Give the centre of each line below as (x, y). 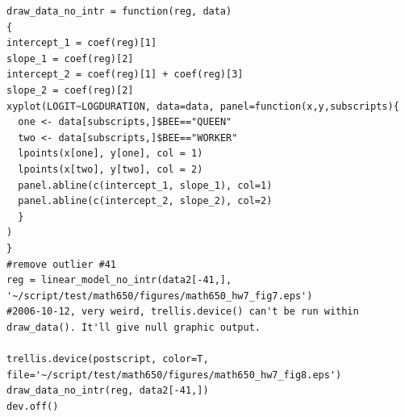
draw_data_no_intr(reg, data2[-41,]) (108, 391)
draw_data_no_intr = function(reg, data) (119, 11)
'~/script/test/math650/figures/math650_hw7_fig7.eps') (160, 296)
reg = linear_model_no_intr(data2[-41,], (119, 280)
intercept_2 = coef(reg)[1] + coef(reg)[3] (125, 75)
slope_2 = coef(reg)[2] (70, 90)
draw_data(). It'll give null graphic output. (134, 327)
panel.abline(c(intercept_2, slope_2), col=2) (145, 201)
